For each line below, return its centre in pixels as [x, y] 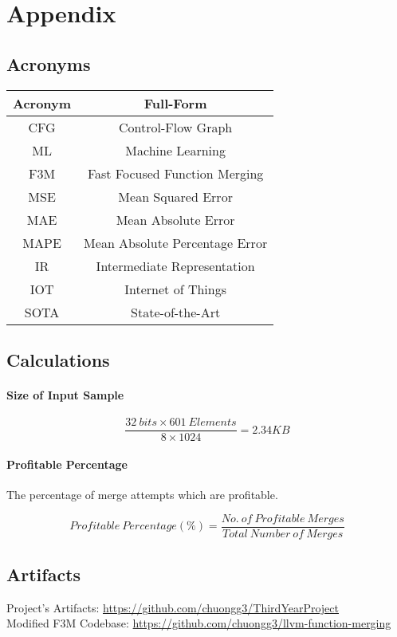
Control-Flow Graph [176, 127]
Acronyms [49, 63]
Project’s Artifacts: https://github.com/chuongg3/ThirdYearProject [173, 607]
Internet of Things [175, 289]
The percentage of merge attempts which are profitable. [142, 495]
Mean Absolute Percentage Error [176, 242]
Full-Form [175, 103]
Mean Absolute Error [175, 219]
